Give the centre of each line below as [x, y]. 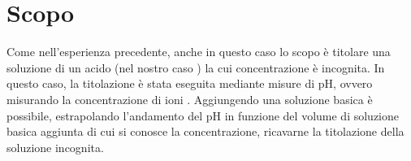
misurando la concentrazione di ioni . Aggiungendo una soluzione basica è [190, 99]
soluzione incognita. [55, 147]
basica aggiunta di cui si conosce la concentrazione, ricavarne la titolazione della [205, 131]
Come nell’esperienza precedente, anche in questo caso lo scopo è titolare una [199, 52]
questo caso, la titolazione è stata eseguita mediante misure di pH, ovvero [190, 83]
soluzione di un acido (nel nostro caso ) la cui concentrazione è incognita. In [196, 67]
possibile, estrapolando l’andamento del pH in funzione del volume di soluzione [203, 115]
